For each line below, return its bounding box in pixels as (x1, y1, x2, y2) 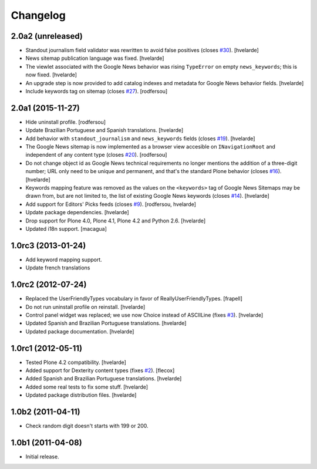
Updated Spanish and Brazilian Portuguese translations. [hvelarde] (25, 320, 187, 327)
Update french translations (25, 264, 90, 271)
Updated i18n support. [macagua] (25, 225, 107, 232)
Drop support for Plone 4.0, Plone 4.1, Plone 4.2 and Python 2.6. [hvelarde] (25, 217, 206, 224)
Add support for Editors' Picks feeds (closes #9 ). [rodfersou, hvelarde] (25, 200, 197, 208)
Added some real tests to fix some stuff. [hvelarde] (25, 383, 149, 390)
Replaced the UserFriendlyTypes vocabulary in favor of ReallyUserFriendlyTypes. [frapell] (25, 295, 243, 302)
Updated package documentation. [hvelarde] (25, 328, 134, 335)
